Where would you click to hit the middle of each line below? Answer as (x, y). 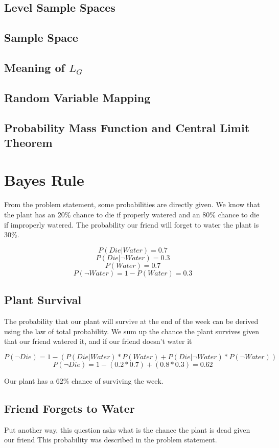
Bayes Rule (44, 180)
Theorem (28, 142)
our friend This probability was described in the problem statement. (111, 440)
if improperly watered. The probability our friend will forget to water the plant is (132, 224)
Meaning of (34, 67)
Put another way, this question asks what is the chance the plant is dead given (127, 429)
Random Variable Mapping (77, 97)
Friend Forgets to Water (69, 408)
